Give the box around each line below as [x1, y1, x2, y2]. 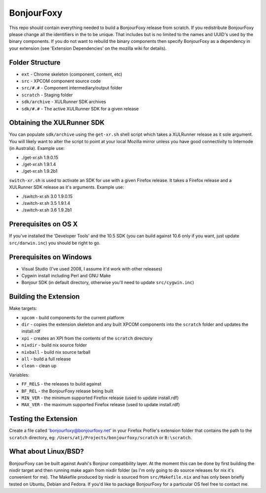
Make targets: [9, 305, 37, 311]
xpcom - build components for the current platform [21, 314, 124, 320]
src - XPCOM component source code [21, 78, 101, 84]
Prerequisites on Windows [9, 253, 92, 261]
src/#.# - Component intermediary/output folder [21, 85, 123, 91]
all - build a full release [21, 356, 71, 362]
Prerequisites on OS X [9, 220, 78, 228]
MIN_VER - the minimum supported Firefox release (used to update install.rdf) [21, 395, 179, 401]
